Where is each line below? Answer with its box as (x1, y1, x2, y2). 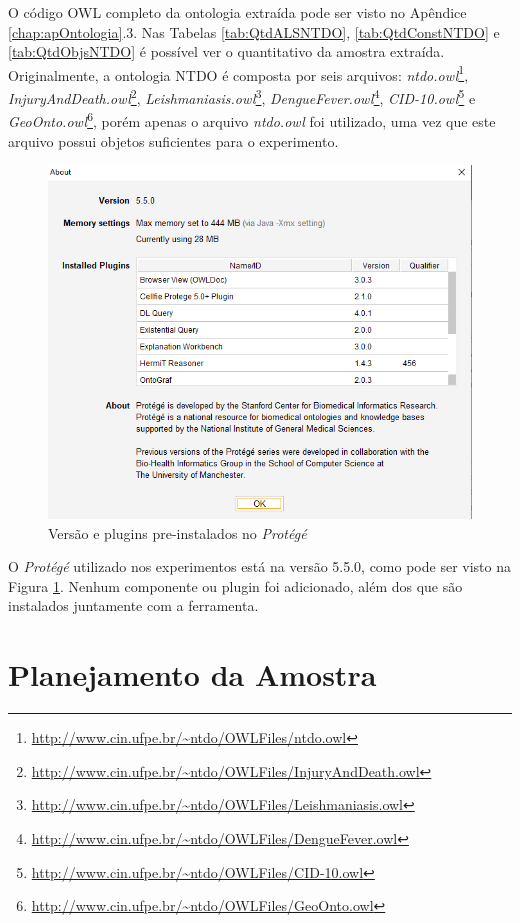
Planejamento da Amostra (8, 654, 377, 695)
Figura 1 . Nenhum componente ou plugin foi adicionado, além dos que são (8, 575, 463, 596)
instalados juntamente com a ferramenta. (8, 595, 259, 616)
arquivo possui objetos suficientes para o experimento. (8, 130, 339, 151)
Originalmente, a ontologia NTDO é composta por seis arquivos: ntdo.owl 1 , (8, 61, 469, 85)
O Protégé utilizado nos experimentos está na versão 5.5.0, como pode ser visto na (8, 556, 511, 577)
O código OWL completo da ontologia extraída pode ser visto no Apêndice (8, 2, 467, 22)
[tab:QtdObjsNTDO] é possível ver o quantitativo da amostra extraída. (8, 41, 445, 62)
